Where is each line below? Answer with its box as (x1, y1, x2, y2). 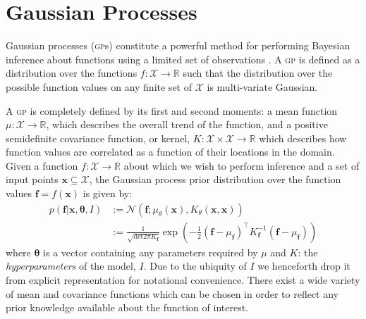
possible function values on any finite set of (6, 79, 192, 94)
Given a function (6, 158, 78, 173)
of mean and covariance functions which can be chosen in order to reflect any (6, 286, 339, 301)
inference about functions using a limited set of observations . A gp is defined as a (6, 51, 360, 66)
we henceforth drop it (257, 258, 350, 273)
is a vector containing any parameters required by (43, 244, 258, 259)
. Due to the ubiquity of (143, 258, 247, 273)
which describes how (259, 130, 347, 145)
